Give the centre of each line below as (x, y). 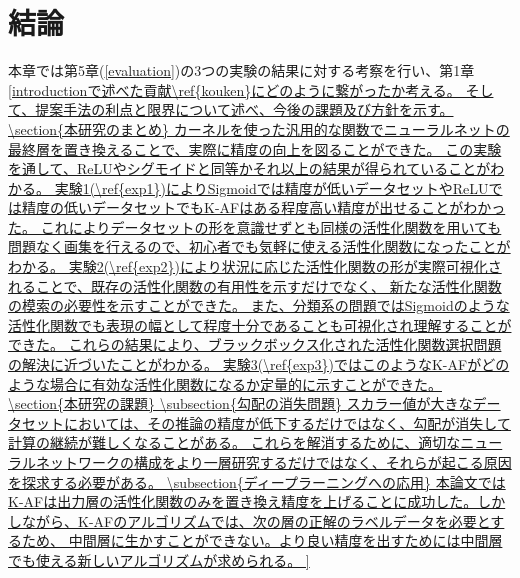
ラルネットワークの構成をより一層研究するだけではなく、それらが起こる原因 (260, 462)
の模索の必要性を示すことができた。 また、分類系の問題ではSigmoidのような (259, 305)
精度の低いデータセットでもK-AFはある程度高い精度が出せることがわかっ (263, 207)
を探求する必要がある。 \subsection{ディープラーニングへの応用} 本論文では (257, 481)
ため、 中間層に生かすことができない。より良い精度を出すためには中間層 (262, 540)
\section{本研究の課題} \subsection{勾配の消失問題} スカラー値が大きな (240, 403)
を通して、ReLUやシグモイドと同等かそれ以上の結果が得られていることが (249, 168)
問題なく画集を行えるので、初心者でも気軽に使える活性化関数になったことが (259, 246)
